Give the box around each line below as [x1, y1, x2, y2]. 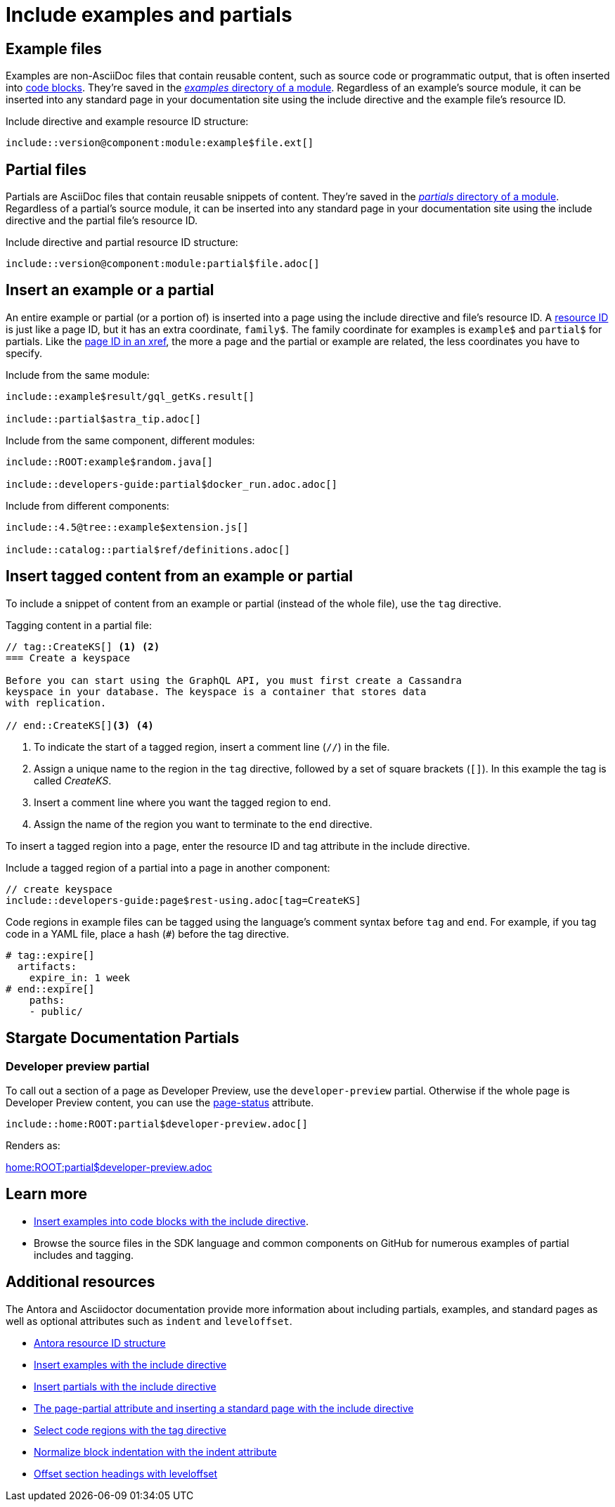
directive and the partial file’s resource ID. [6, 214, 198, 227]
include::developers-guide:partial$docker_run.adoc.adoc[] [6, 478, 338, 490]
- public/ [29, 1005, 83, 1017]
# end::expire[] [6, 983, 95, 995]
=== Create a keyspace [6, 652, 131, 664]
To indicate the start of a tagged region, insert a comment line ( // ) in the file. [34, 740, 390, 753]
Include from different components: [6, 499, 169, 512]
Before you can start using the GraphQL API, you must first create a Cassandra [6, 674, 462, 686]
